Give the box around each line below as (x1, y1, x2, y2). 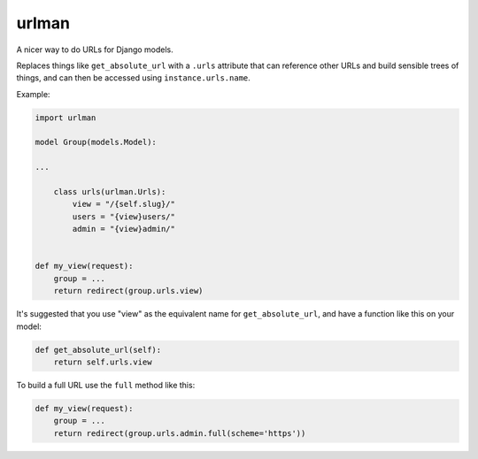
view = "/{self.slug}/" (72, 199, 176, 210)
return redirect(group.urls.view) (53, 286, 204, 296)
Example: (16, 88, 50, 99)
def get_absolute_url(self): (35, 345, 162, 355)
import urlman (35, 112, 96, 123)
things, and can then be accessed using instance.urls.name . (16, 73, 251, 83)
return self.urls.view (53, 356, 152, 367)
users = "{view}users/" (72, 211, 176, 221)
